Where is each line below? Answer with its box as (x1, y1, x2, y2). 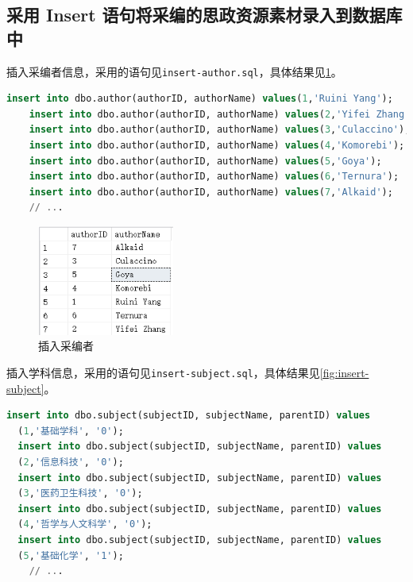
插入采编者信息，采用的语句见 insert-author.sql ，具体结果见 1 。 (6, 63, 342, 79)
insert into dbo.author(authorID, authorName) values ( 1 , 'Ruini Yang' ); (6, 93, 393, 105)
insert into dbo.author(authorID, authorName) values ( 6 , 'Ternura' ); (29, 171, 399, 183)
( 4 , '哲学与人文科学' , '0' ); (17, 518, 152, 530)
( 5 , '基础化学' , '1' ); (17, 549, 124, 561)
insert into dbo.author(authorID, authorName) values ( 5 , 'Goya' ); (29, 155, 382, 167)
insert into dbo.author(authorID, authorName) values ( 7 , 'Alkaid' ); (29, 186, 393, 198)
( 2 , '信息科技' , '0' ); (17, 457, 124, 468)
